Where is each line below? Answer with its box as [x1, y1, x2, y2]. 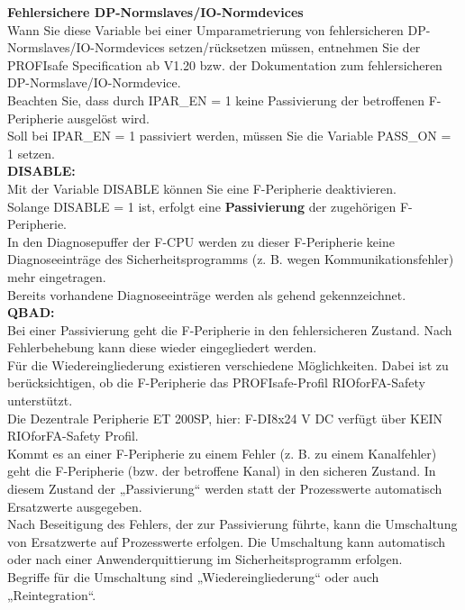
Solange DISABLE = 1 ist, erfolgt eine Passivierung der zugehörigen [7, 196, 397, 215]
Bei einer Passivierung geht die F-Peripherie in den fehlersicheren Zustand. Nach [7, 320, 452, 339]
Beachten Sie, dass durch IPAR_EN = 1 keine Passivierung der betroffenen [7, 90, 425, 109]
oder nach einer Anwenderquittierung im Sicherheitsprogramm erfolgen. [7, 550, 403, 569]
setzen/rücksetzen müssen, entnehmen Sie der [169, 38, 421, 57]
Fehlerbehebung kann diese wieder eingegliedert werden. [7, 338, 317, 357]
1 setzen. [7, 143, 55, 162]
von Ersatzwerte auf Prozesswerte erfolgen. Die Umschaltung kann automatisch [7, 532, 446, 551]
